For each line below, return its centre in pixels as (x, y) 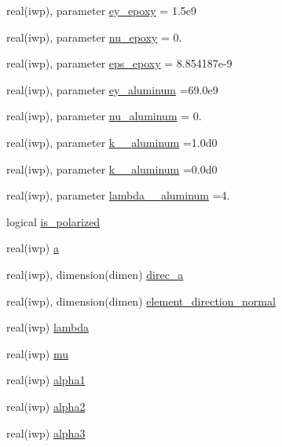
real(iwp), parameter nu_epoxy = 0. (94, 37)
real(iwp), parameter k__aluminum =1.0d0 (112, 142)
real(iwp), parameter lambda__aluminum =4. (118, 195)
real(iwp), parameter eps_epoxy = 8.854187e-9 (119, 63)
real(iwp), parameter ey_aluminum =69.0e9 (112, 89)
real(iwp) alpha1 (46, 380)
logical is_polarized (53, 221)
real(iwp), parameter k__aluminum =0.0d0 (112, 169)
